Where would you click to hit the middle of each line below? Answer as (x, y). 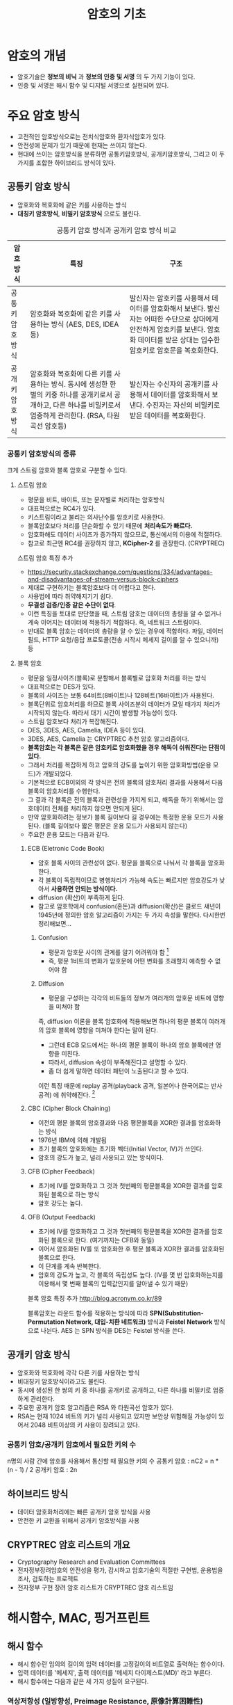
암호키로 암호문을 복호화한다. (174, 350)
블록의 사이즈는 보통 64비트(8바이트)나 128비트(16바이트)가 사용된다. (121, 695)
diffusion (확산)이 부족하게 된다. (81, 897)
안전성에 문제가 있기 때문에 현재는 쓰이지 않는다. (82, 145)
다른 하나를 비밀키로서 (87, 405)
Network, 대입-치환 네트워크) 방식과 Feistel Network (139, 1322)
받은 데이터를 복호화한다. (167, 415)
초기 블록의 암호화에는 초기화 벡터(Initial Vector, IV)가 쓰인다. (121, 1149)
